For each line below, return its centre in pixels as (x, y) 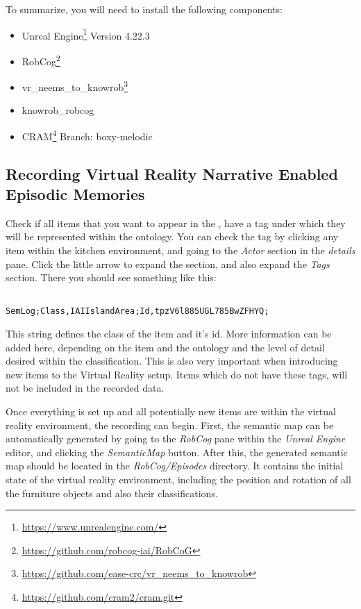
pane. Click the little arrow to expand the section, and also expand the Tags (168, 264)
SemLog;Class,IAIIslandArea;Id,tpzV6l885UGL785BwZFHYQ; (137, 311)
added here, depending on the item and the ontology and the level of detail (165, 347)
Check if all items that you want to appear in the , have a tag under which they (176, 223)
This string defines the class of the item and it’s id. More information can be (169, 334)
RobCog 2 (41, 60)
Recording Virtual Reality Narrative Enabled (172, 173)
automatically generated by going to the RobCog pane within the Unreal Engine (176, 439)
